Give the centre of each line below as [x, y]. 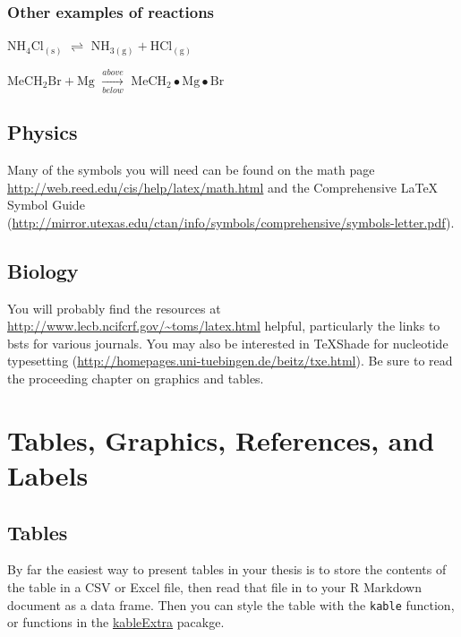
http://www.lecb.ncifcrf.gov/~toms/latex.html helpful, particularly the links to [224, 326]
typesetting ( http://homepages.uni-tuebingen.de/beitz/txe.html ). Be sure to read [230, 361]
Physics [43, 132]
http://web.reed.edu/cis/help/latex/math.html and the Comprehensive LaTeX [223, 187]
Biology [43, 270]
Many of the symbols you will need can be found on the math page [191, 170]
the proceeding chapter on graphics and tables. [136, 379]
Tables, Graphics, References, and [221, 439]
